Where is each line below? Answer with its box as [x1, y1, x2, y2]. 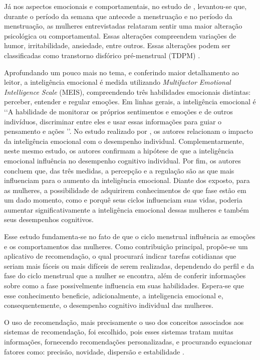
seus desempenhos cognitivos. [4, 214, 94, 225]
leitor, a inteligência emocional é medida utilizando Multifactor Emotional [4, 77, 231, 87]
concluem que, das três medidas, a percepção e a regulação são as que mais [4, 165, 234, 175]
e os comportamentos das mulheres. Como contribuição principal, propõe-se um [4, 241, 248, 251]
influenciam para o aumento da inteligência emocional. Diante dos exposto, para [4, 175, 250, 186]
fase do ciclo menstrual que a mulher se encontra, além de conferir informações [4, 270, 246, 281]
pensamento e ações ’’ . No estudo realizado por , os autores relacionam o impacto [4, 126, 253, 136]
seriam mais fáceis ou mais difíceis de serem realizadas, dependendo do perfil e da [4, 260, 254, 271]
